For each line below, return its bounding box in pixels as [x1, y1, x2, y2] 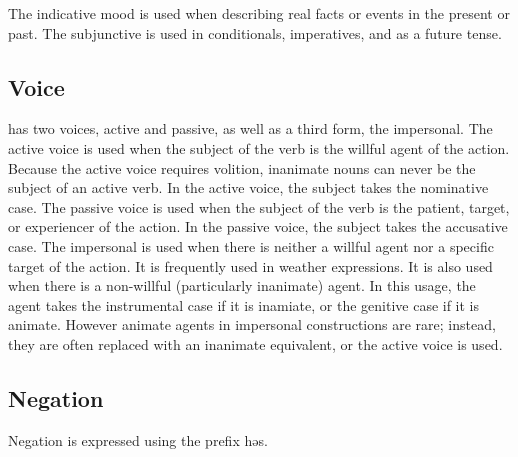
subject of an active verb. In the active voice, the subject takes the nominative [8, 177, 489, 198]
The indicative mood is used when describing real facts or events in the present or [8, 3, 510, 23]
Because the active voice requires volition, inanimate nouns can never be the [8, 157, 476, 178]
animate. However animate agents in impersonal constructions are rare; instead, [8, 314, 496, 335]
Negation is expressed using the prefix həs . [8, 429, 268, 450]
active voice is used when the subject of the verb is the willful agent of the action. [8, 137, 510, 158]
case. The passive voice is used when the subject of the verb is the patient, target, [8, 196, 510, 217]
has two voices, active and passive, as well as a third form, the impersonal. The [8, 118, 493, 139]
